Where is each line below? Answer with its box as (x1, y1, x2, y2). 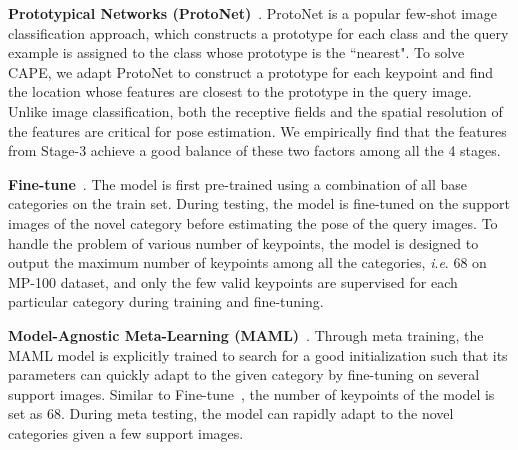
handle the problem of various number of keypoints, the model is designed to (8, 232, 479, 253)
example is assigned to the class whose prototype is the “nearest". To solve (8, 42, 465, 63)
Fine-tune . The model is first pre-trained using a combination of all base (8, 173, 468, 194)
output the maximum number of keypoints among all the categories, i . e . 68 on (8, 252, 487, 273)
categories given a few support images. (8, 422, 244, 443)
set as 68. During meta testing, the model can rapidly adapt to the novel (8, 403, 454, 424)
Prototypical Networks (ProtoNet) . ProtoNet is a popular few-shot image (8, 3, 497, 23)
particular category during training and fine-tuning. (8, 291, 324, 312)
